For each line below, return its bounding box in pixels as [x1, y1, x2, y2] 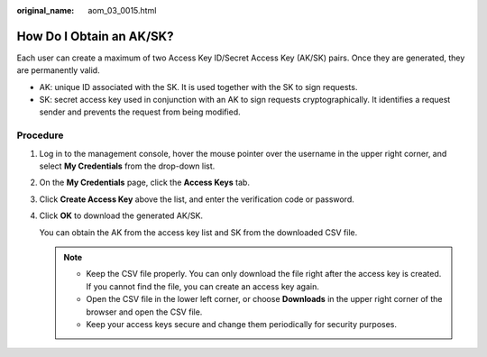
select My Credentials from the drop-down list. [39, 160, 216, 171]
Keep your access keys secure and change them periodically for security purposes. [86, 318, 397, 329]
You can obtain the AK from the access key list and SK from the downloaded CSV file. [39, 226, 358, 238]
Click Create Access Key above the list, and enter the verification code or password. [39, 194, 355, 205]
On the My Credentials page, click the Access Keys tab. [39, 177, 250, 188]
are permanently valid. [16, 65, 100, 76]
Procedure [16, 129, 64, 142]
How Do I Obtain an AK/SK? [16, 28, 174, 44]
